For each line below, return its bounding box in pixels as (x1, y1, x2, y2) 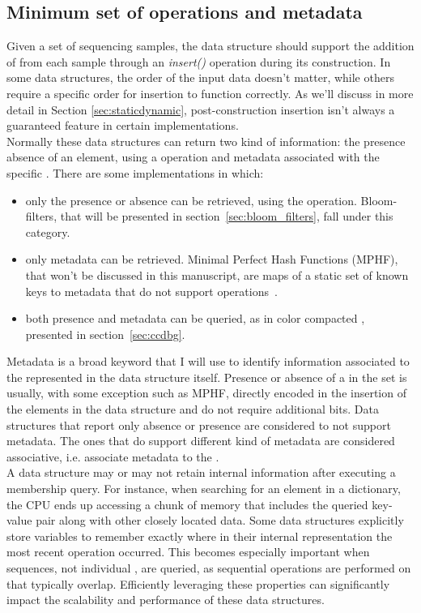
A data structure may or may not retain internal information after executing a (6, 464, 396, 481)
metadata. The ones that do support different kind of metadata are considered (6, 432, 395, 449)
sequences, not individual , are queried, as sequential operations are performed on (6, 559, 411, 577)
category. (25, 223, 70, 240)
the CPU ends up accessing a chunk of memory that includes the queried (6, 495, 368, 512)
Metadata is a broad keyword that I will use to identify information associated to (6, 353, 410, 370)
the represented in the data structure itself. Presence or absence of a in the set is (6, 368, 407, 385)
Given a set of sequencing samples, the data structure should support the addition (6, 37, 415, 54)
